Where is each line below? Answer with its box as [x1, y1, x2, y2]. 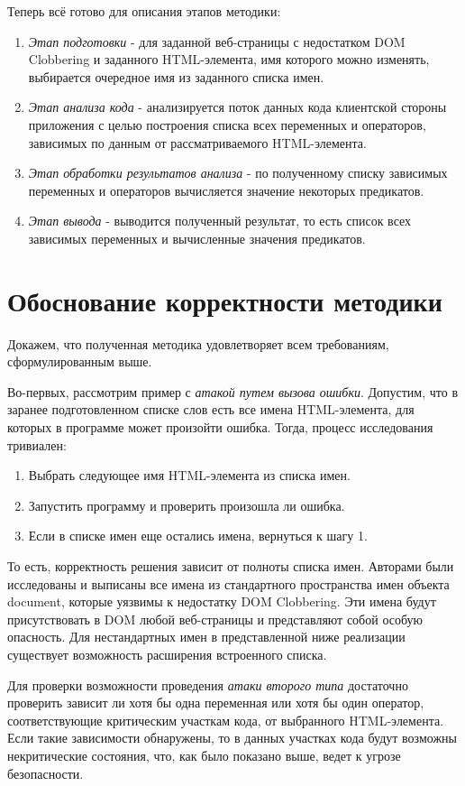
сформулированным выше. [7, 352, 152, 371]
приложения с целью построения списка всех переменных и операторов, [28, 115, 426, 134]
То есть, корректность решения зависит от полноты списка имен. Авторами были [7, 557, 454, 575]
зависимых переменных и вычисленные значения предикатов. [28, 228, 366, 247]
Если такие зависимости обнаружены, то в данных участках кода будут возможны [7, 728, 457, 747]
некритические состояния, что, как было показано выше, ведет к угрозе [7, 745, 401, 764]
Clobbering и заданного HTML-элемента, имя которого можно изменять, [28, 50, 430, 69]
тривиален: [7, 435, 67, 454]
